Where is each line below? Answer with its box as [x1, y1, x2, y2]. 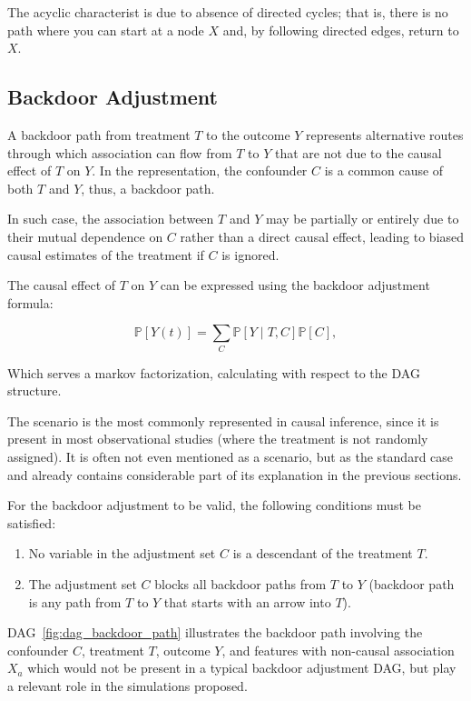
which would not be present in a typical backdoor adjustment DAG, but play [27, 658, 456, 677]
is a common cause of [324, 161, 444, 180]
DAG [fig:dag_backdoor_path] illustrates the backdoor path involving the [7, 623, 423, 642]
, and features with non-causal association [221, 640, 455, 659]
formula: [7, 293, 54, 312]
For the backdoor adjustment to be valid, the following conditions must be [7, 496, 421, 515]
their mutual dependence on [7, 226, 163, 245]
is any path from [28, 592, 122, 611]
